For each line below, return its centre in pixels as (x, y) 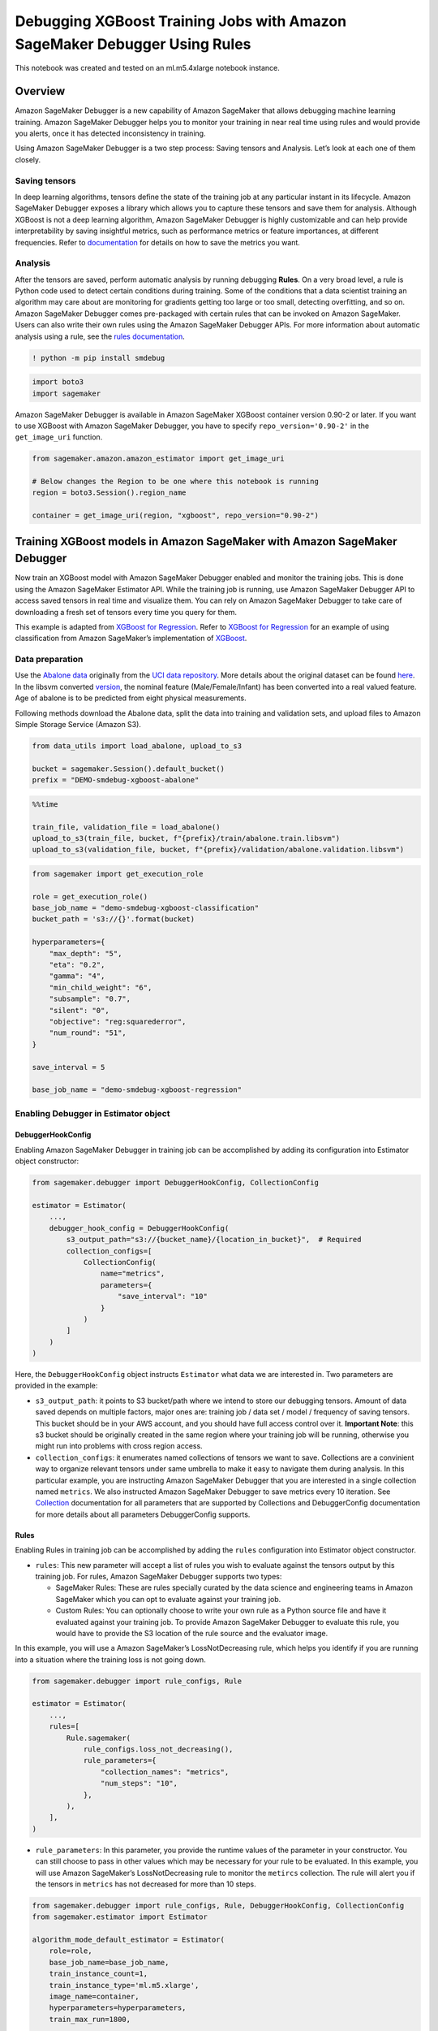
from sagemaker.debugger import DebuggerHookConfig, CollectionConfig (176, 1183)
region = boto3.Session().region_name (109, 493)
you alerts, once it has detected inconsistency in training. (110, 133)
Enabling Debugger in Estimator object (92, 1113)
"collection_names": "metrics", (165, 1772)
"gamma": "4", (77, 976)
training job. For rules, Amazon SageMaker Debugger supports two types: (159, 1576)
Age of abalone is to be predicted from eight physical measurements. (131, 698)
